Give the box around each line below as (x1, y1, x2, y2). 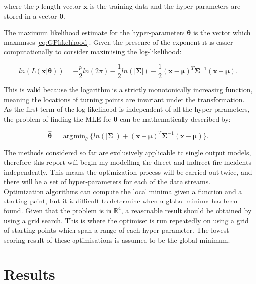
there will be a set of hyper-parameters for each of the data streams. (4, 176, 211, 187)
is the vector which (193, 27, 251, 38)
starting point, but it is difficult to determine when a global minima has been (4, 196, 238, 206)
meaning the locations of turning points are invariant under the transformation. (4, 94, 245, 104)
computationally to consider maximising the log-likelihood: (4, 46, 182, 57)
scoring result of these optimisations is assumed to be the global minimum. (4, 234, 230, 244)
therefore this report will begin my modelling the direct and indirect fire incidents (4, 157, 251, 167)
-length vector (39, 1, 81, 11)
